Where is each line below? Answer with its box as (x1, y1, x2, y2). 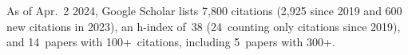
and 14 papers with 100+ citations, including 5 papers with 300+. (6, 33, 335, 50)
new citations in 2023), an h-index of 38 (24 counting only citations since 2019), (6, 18, 401, 34)
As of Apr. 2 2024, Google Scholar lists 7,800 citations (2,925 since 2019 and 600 (6, 2, 402, 18)
